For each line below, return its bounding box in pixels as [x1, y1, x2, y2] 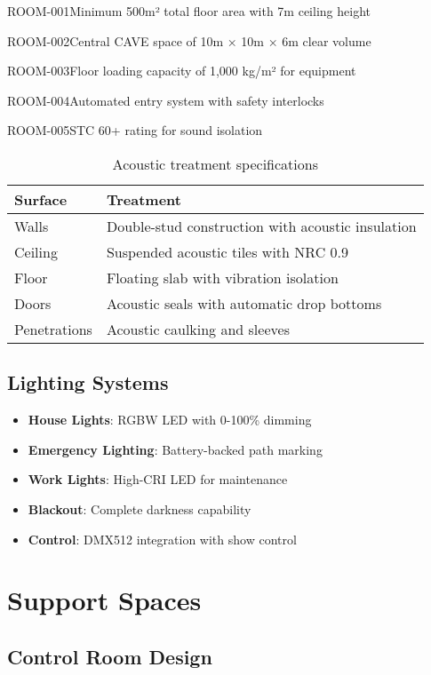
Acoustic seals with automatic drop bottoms [106, 292, 382, 314]
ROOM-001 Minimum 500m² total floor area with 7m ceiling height [7, 2, 371, 20]
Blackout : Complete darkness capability [28, 499, 251, 518]
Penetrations [14, 318, 92, 339]
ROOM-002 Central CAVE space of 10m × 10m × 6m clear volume [7, 31, 371, 50]
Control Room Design [7, 642, 212, 670]
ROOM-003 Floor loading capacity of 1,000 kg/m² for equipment [7, 61, 356, 80]
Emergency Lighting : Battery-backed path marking [28, 440, 323, 458]
